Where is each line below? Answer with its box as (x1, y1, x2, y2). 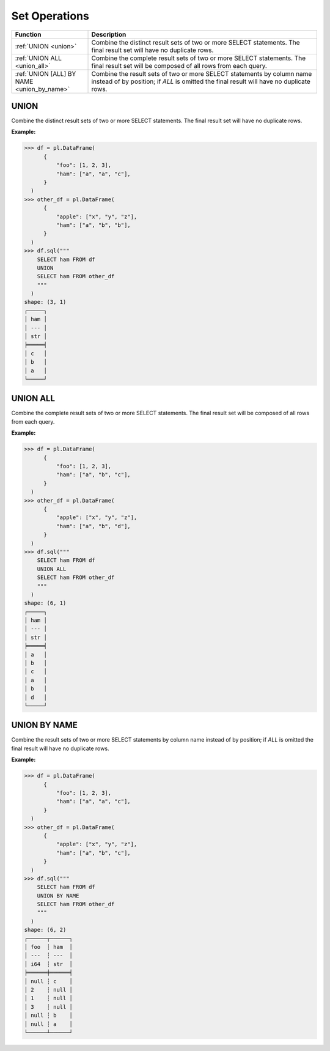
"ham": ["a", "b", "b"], (56, 221, 131, 229)
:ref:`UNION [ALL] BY (15, 69, 76, 78)
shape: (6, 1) (24, 600, 67, 607)
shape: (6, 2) (24, 926, 67, 934)
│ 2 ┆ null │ (24, 986, 73, 993)
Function (15, 30, 42, 39)
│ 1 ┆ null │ (24, 995, 73, 1002)
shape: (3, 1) (24, 298, 67, 306)
